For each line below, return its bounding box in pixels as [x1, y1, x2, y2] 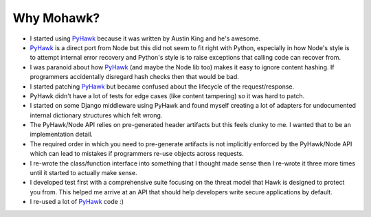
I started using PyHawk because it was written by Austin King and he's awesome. [30, 34, 261, 43]
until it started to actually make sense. [30, 169, 137, 177]
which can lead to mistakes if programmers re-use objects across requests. [30, 150, 244, 158]
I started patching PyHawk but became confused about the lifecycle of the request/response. [30, 82, 295, 91]
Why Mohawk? [12, 10, 100, 25]
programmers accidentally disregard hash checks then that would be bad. [30, 73, 240, 81]
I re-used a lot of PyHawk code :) [30, 198, 124, 206]
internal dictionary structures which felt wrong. [30, 111, 163, 119]
